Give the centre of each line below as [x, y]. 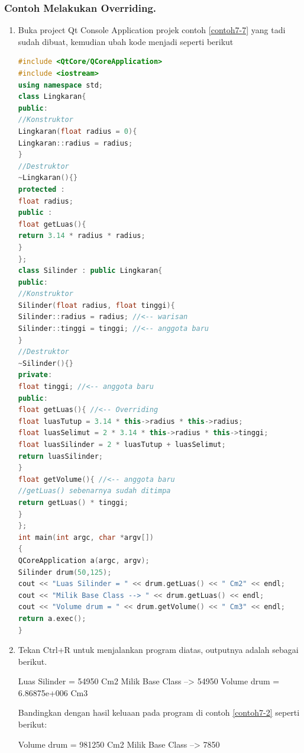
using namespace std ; [61, 85]
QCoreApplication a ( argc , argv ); [84, 560]
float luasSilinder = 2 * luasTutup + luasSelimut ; [122, 445]
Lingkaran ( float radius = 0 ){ [77, 131]
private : [35, 375]
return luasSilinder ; [60, 456]
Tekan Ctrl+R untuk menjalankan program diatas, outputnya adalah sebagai [158, 650]
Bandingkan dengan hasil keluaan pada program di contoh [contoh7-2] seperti [159, 712]
